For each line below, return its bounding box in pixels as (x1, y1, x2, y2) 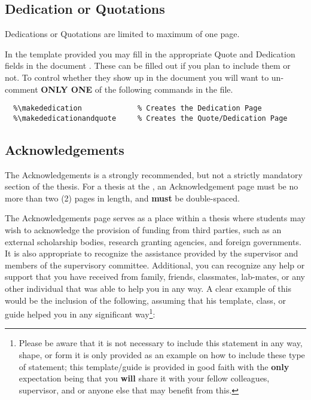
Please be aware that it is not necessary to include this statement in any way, (19, 337, 303, 349)
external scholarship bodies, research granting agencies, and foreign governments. (5, 235, 301, 248)
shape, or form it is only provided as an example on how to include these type (19, 349, 305, 361)
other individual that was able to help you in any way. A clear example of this (5, 282, 291, 295)
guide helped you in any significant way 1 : (5, 306, 155, 320)
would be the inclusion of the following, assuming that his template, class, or (5, 294, 286, 306)
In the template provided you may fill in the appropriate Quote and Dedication (5, 47, 295, 60)
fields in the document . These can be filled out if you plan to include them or (5, 59, 291, 72)
